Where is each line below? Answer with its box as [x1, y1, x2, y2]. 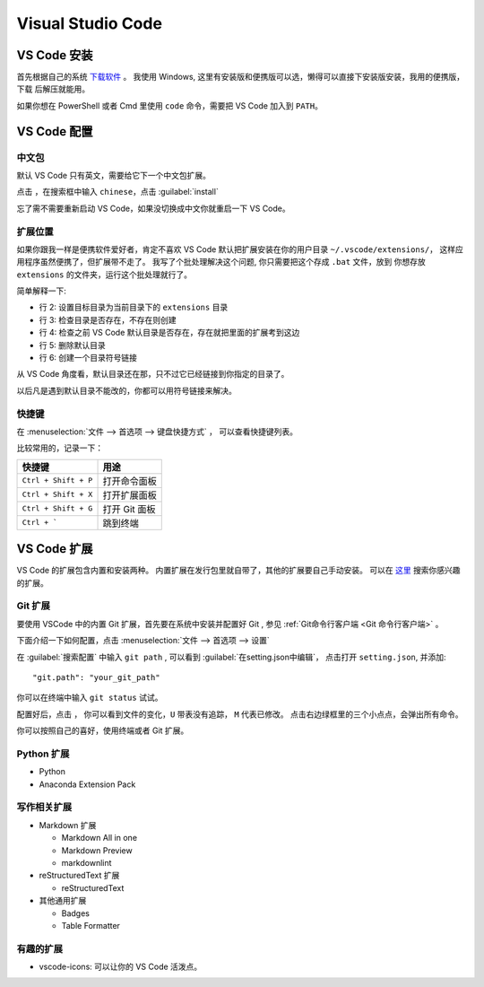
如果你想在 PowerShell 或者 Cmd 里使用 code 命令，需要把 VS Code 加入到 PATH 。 [16, 100, 323, 111]
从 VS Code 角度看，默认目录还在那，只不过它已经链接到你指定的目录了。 [16, 369, 290, 380]
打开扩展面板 [102, 489, 157, 502]
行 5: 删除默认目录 [39, 339, 107, 350]
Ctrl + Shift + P [22, 476, 93, 485]
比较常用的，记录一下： [16, 442, 103, 453]
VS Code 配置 [16, 124, 93, 139]
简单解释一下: [16, 285, 67, 296]
